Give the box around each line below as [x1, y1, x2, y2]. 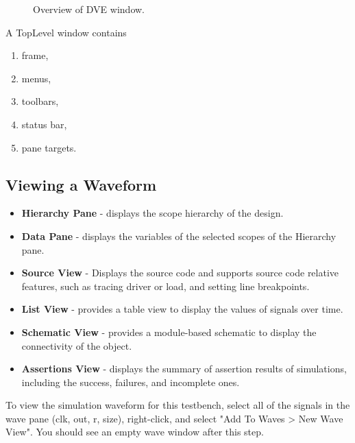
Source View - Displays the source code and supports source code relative [21, 265, 339, 280]
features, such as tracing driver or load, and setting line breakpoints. [21, 278, 310, 293]
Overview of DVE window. [33, 2, 145, 16]
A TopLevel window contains [5, 25, 127, 39]
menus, [21, 71, 51, 85]
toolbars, [21, 94, 59, 108]
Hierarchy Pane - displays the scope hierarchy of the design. [21, 206, 284, 220]
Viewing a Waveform [5, 173, 157, 195]
